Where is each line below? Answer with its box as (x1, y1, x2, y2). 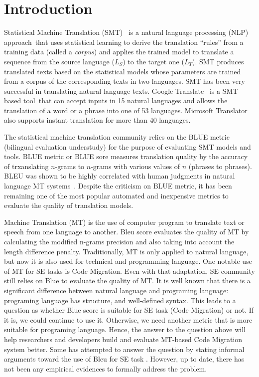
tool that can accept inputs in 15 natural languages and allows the (23, 95, 228, 106)
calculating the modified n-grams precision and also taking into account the (4, 236, 235, 246)
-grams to (55, 161, 85, 171)
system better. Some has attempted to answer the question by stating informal (4, 344, 245, 354)
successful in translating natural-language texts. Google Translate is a (4, 85, 220, 96)
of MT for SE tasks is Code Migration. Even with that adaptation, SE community (4, 265, 255, 276)
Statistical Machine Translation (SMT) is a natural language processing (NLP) (4, 27, 249, 37)
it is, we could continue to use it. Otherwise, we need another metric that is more (4, 314, 253, 325)
